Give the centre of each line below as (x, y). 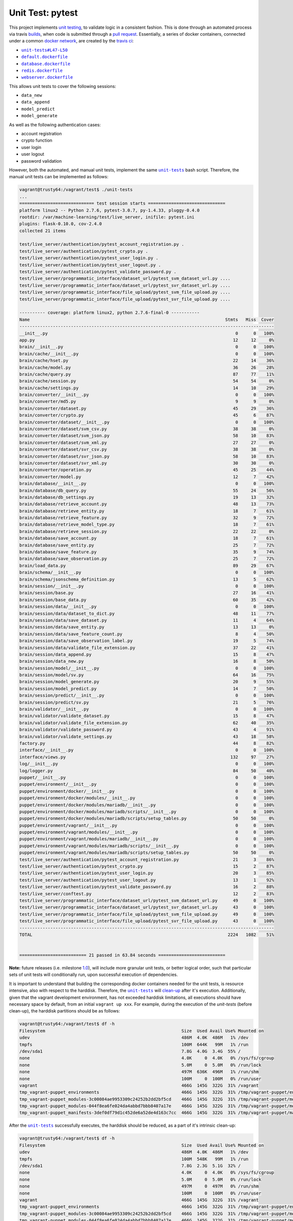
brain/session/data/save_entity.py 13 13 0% (147, 627)
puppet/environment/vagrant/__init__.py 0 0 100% (147, 825)
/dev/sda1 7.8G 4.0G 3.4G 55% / (130, 1051)
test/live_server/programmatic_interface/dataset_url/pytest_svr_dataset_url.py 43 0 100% (147, 907)
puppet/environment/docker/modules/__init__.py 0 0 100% (147, 798)
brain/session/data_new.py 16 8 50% (147, 661)
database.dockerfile (46, 64)
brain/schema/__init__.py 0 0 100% (147, 572)
